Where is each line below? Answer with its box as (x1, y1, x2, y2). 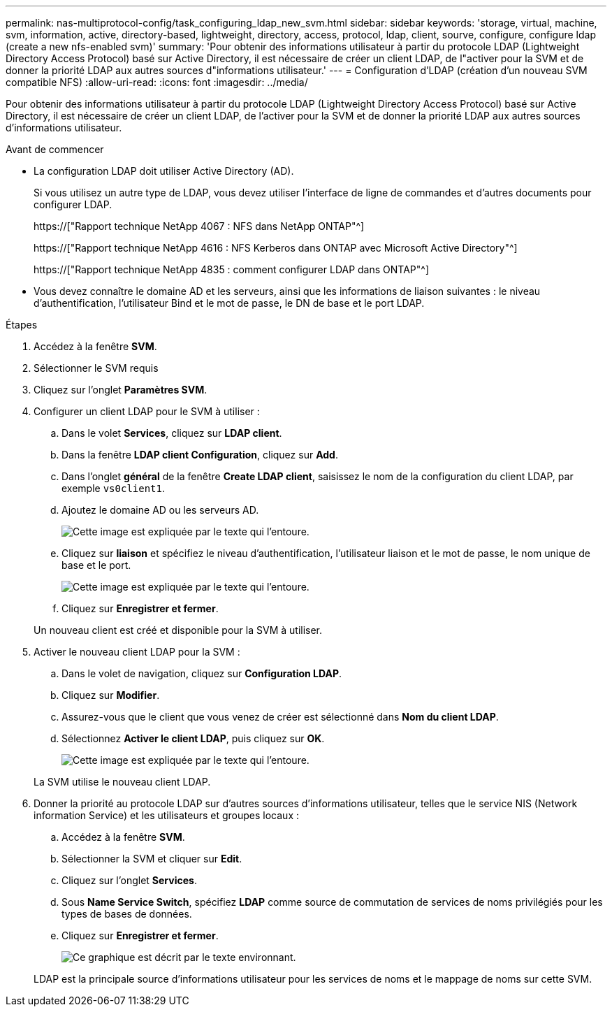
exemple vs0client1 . (61, 482, 166, 494)
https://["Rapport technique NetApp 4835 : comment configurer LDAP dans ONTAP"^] (34, 263, 430, 275)
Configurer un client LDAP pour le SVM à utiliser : (34, 405, 260, 417)
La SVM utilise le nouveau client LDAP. (34, 776, 211, 788)
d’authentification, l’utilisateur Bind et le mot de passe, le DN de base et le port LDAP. (34, 297, 425, 309)
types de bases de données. (61, 908, 192, 920)
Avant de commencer (6, 143, 104, 155)
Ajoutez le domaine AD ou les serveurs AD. (61, 504, 259, 516)
